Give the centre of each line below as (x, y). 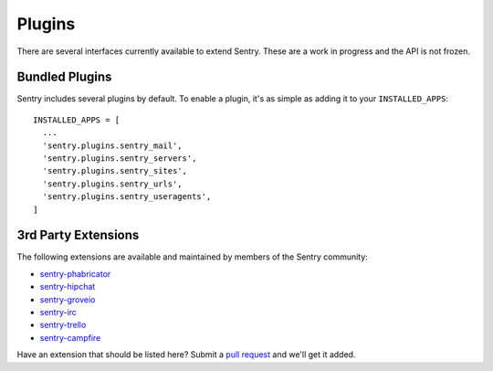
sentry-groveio (68, 299)
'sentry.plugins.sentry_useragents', (127, 197)
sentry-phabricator (75, 273)
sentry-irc (58, 313)
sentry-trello (63, 325)
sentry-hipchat (68, 287)
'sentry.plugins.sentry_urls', (112, 184)
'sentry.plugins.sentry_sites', (115, 171)
